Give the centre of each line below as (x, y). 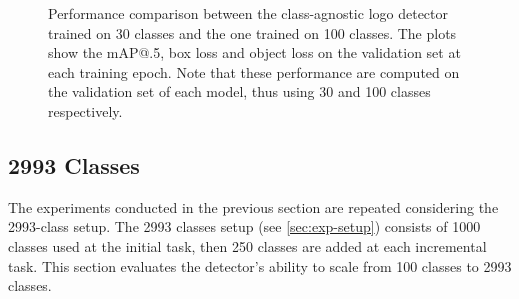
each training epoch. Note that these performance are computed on (254, 71)
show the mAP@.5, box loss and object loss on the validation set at (254, 52)
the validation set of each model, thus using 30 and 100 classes (239, 91)
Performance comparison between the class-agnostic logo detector (248, 13)
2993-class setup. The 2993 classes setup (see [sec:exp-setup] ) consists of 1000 (244, 226)
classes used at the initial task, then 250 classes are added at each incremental (247, 245)
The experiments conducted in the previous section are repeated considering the (253, 206)
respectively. (85, 110)
